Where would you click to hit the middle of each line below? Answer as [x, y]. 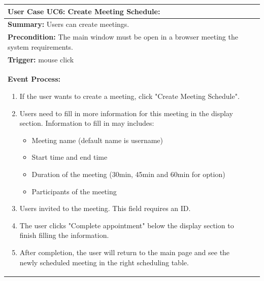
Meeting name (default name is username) [97, 140]
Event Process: [34, 79]
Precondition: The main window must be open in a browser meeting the [123, 37]
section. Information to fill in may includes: [87, 123]
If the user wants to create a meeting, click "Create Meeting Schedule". [129, 96]
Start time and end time [70, 157]
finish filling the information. [64, 235]
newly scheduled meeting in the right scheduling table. [104, 262]
